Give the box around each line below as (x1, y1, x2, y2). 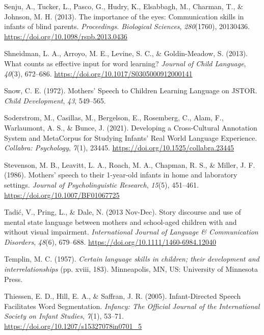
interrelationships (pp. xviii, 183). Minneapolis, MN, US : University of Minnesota (4, 264, 258, 274)
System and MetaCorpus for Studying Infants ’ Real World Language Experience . (4, 132, 257, 143)
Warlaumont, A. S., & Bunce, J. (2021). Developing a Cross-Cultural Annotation (4, 122, 257, 133)
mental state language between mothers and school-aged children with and (4, 216, 237, 227)
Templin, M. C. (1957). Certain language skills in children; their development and (4, 253, 259, 264)
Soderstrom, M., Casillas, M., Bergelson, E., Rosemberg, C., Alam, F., (4, 112, 224, 123)
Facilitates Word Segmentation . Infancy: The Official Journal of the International (4, 300, 260, 311)
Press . (4, 273, 23, 284)
